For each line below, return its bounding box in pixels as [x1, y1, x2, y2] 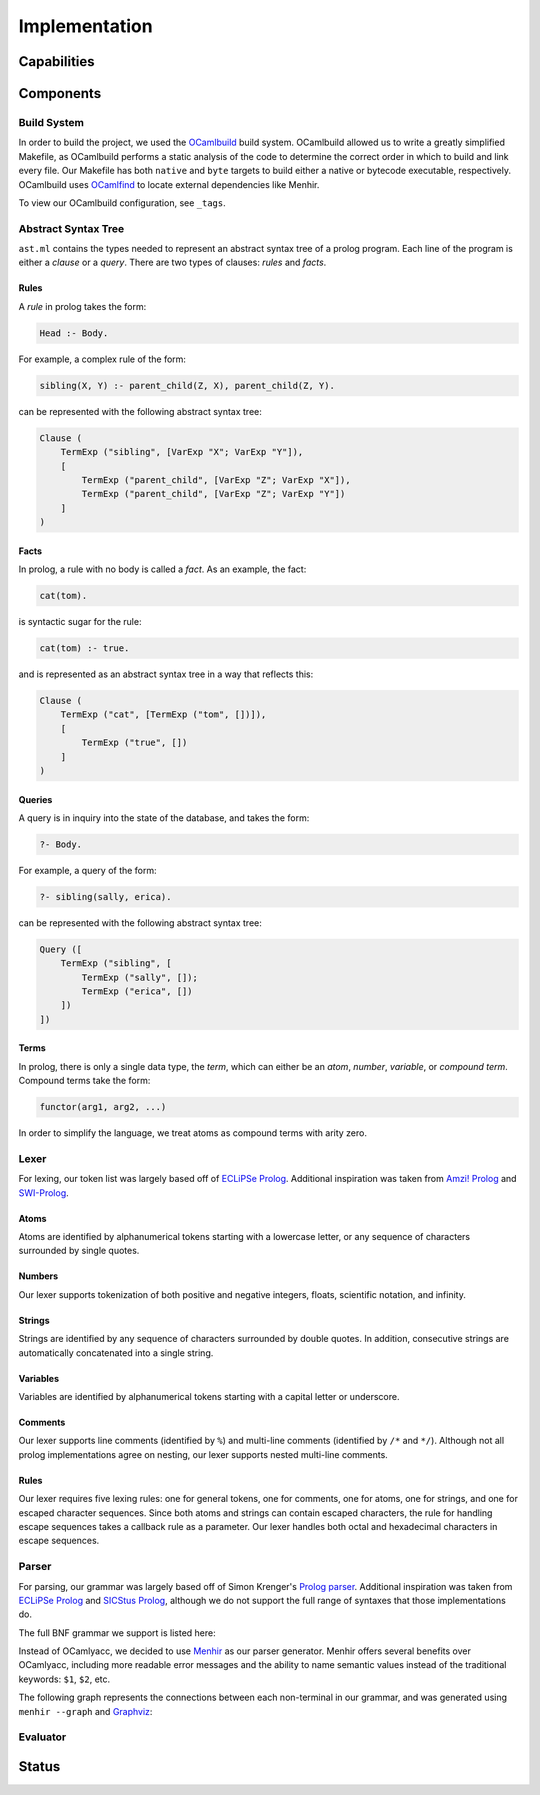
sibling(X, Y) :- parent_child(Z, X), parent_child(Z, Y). [39, 380, 335, 391]
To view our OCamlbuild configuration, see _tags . [18, 196, 227, 209]
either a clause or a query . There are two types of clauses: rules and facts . [18, 256, 327, 269]
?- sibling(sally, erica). [39, 891, 172, 902]
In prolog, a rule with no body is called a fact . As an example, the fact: [18, 563, 307, 575]
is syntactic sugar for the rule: [18, 616, 142, 628]
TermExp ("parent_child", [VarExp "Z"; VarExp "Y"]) [81, 488, 346, 500]
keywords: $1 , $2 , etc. [18, 1673, 111, 1685]
